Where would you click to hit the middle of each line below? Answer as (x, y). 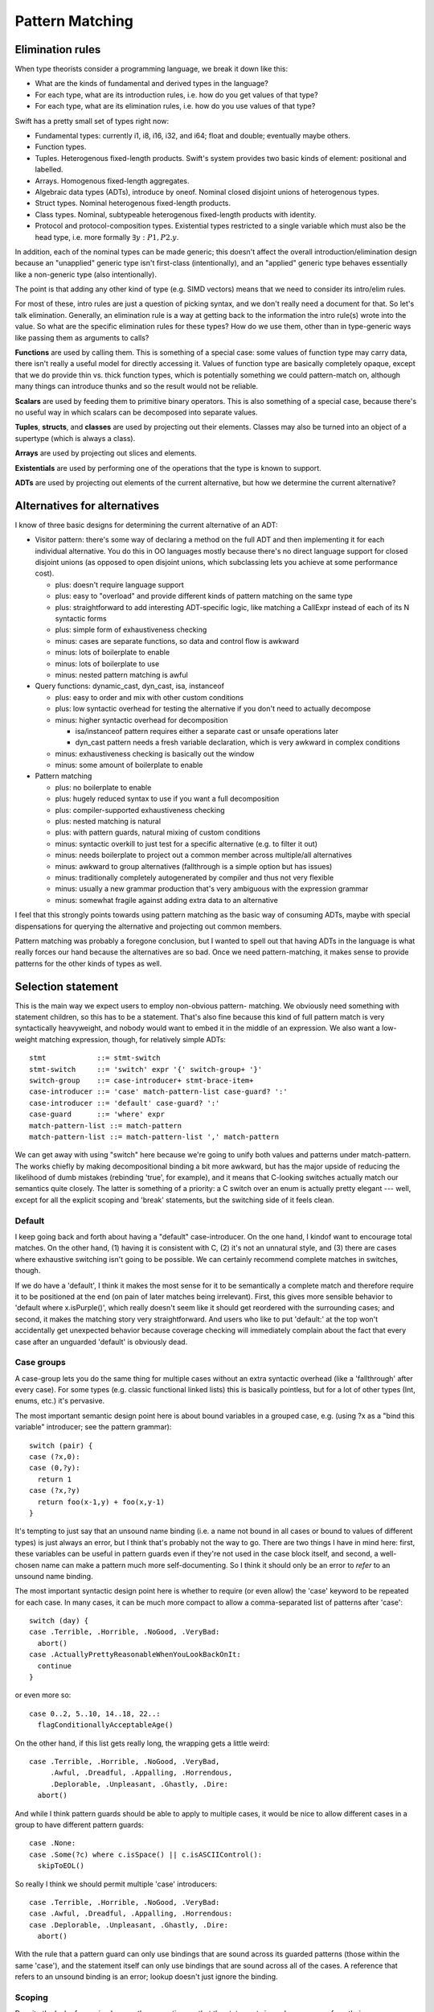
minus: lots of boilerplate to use (107, 663)
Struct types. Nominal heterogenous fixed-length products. (133, 203)
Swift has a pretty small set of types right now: (92, 121)
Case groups (40, 1363)
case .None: (53, 1843)
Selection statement (67, 986)
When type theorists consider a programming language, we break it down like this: (151, 69)
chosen (27, 1565)
